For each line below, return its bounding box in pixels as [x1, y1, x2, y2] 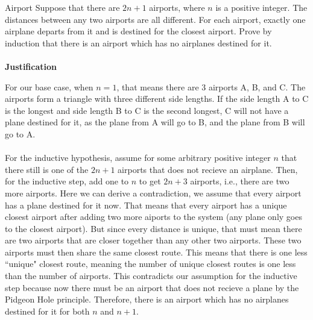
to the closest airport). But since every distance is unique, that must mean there [5, 222, 302, 234]
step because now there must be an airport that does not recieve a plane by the [5, 281, 299, 293]
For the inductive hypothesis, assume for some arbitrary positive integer [5, 151, 271, 164]
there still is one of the [5, 163, 89, 175]
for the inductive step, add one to [5, 175, 129, 187]
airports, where [149, 1, 205, 13]
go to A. [5, 127, 36, 140]
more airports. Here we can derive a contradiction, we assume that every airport [5, 186, 302, 199]
